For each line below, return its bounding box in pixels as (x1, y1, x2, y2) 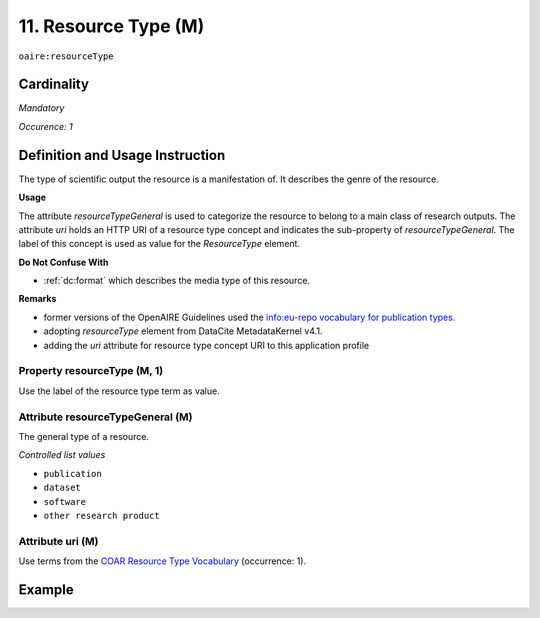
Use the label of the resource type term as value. (18, 385, 220, 397)
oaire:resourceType (18, 50, 114, 62)
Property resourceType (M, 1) (18, 364, 164, 378)
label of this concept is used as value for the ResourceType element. (18, 238, 300, 250)
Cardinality (18, 76, 90, 93)
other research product (43, 510, 160, 521)
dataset (43, 482, 82, 494)
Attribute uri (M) (18, 534, 99, 548)
